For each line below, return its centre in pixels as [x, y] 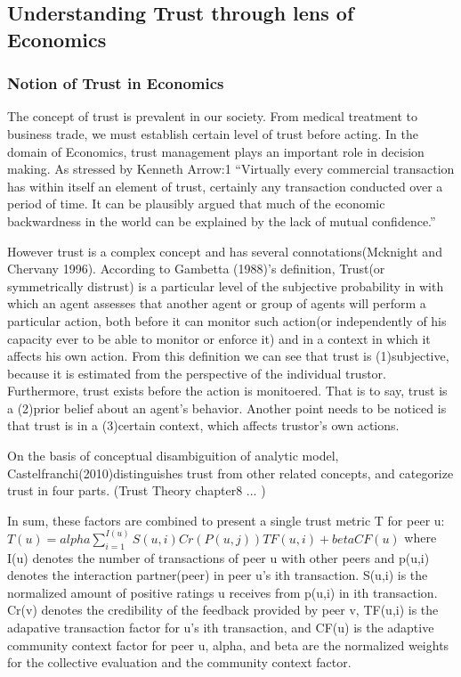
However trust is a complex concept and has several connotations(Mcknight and [225, 251]
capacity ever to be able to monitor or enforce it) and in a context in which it [219, 338]
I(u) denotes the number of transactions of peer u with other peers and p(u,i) [218, 557]
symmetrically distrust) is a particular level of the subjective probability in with [226, 285]
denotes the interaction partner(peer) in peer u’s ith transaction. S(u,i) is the [218, 575]
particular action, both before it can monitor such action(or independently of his [227, 320]
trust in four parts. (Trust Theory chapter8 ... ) [137, 490]
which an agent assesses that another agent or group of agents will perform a [217, 303]
